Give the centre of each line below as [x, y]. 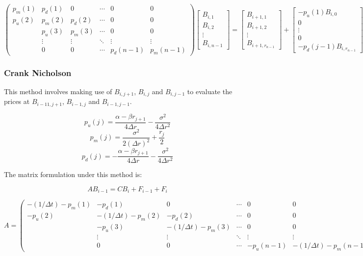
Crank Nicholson [38, 73]
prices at [17, 101]
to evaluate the [210, 91]
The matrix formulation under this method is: [73, 174]
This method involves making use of [58, 91]
